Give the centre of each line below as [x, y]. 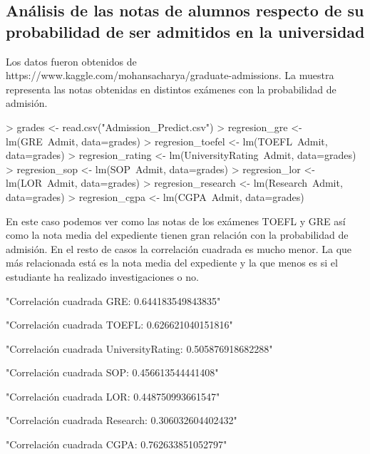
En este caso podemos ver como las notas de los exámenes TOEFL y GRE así [176, 221]
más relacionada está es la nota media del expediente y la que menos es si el [172, 263]
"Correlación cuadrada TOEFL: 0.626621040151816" [119, 325]
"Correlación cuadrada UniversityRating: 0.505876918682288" [139, 348]
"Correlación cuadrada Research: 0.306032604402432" [122, 420]
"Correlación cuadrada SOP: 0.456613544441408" [112, 372]
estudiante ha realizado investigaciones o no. [102, 276]
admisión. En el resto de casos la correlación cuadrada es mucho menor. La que [179, 248]
